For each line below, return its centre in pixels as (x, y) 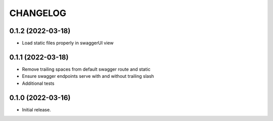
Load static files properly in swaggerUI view (68, 43)
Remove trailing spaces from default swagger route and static (86, 69)
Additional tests (38, 83)
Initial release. (36, 109)
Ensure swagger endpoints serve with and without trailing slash (88, 76)
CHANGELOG (38, 13)
